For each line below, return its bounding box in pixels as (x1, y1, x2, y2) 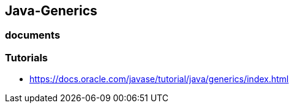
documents (5, 29, 61, 42)
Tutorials (5, 51, 48, 64)
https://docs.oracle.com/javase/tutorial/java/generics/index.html (29, 74, 289, 85)
